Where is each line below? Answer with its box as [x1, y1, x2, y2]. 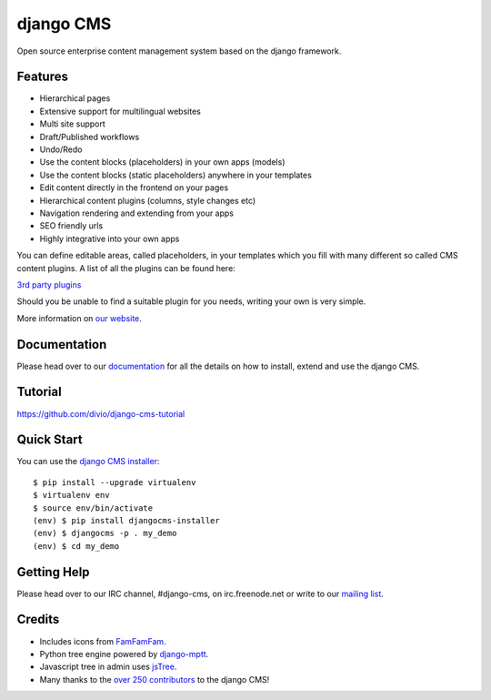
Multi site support [39, 118, 106, 129]
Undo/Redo [39, 144, 83, 155]
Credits [16, 612, 60, 627]
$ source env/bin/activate [33, 502, 154, 513]
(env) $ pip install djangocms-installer [33, 515, 220, 525]
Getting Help [16, 564, 90, 580]
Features [16, 69, 68, 85]
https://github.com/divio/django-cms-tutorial [16, 408, 185, 419]
